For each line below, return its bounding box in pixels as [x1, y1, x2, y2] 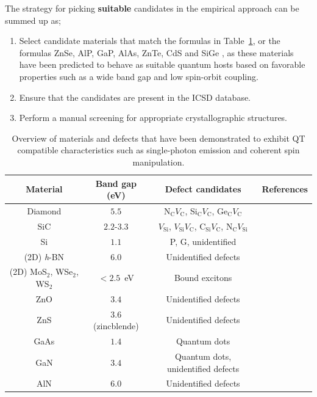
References [262, 183, 308, 195]
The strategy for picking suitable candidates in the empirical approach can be [5, 2, 299, 14]
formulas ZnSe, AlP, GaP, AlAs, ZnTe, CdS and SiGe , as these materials [19, 46, 294, 59]
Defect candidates [165, 183, 241, 195]
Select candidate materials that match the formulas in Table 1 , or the [19, 34, 280, 47]
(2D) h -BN [24, 250, 65, 263]
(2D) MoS [9, 265, 47, 278]
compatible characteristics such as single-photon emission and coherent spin [17, 144, 300, 156]
